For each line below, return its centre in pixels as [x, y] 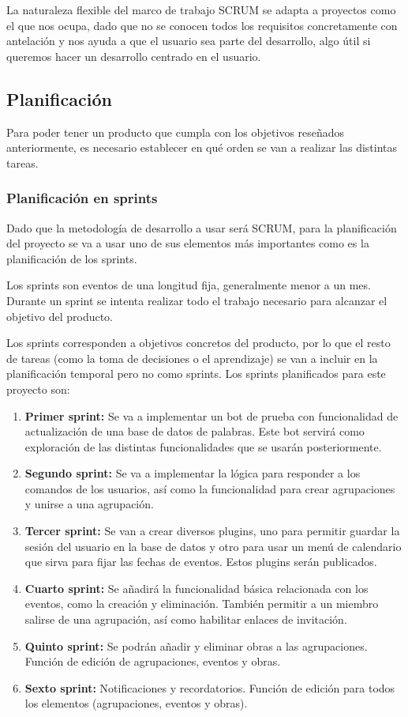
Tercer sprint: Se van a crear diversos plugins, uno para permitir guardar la [212, 531]
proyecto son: [38, 389]
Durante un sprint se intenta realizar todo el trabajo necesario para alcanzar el [197, 300]
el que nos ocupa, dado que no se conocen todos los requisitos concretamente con [202, 25]
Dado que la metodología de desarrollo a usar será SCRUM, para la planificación [202, 227]
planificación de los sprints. [72, 258]
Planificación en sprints [82, 198]
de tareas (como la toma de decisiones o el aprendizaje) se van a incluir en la [192, 358]
